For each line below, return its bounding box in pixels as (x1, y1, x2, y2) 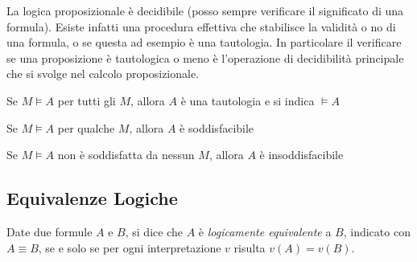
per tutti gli (57, 92, 116, 108)
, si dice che (125, 223, 183, 239)
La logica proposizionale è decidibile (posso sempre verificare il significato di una (6, 2, 404, 18)
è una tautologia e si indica (180, 92, 315, 108)
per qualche (57, 119, 115, 136)
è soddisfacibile (180, 119, 254, 136)
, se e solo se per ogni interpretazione (38, 239, 221, 256)
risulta (233, 239, 266, 256)
